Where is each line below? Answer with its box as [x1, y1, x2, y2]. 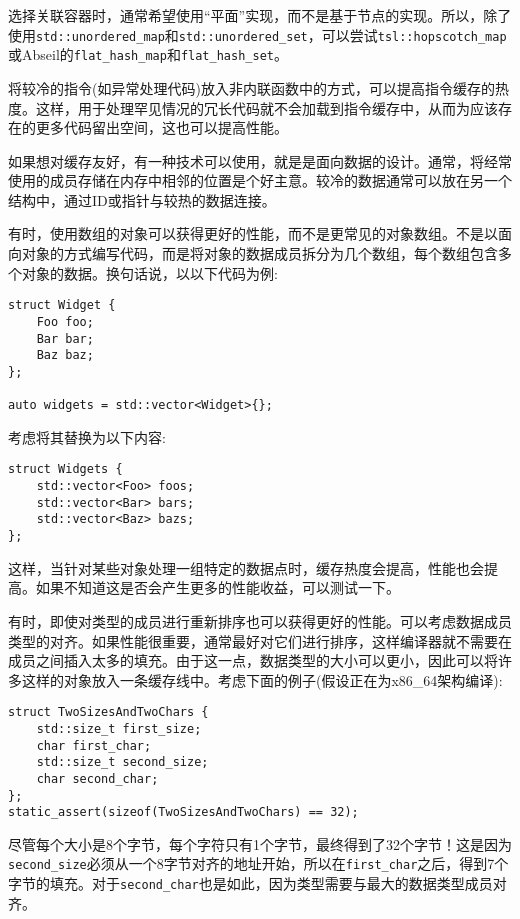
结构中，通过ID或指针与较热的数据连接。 [8, 189, 276, 210]
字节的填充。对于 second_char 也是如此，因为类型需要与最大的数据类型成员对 [8, 873, 507, 894]
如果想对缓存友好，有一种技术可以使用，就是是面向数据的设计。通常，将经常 [8, 150, 512, 171]
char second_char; [36, 771, 159, 786]
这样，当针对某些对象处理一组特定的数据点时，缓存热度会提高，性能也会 [8, 557, 484, 578]
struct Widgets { [8, 462, 123, 477]
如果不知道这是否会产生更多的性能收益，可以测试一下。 [35, 577, 400, 598]
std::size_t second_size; [36, 755, 209, 770]
